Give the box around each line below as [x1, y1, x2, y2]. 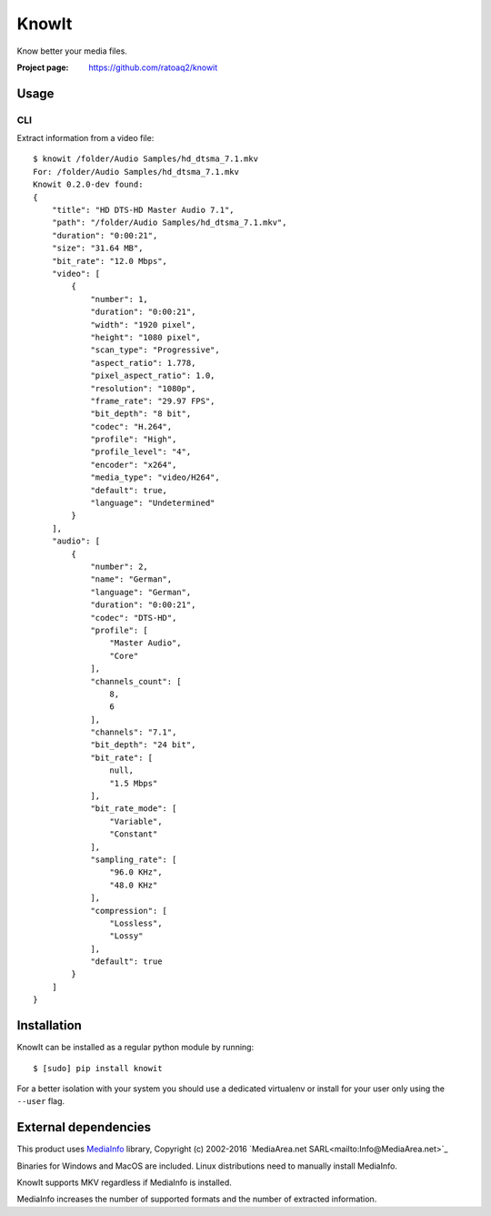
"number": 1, [90, 294, 149, 304]
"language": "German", [90, 587, 192, 597]
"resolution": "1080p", [90, 383, 196, 393]
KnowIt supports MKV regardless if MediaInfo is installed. [16, 1177, 232, 1188]
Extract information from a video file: [16, 133, 155, 144]
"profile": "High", [90, 434, 177, 445]
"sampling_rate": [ [90, 854, 177, 865]
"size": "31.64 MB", [51, 243, 144, 254]
